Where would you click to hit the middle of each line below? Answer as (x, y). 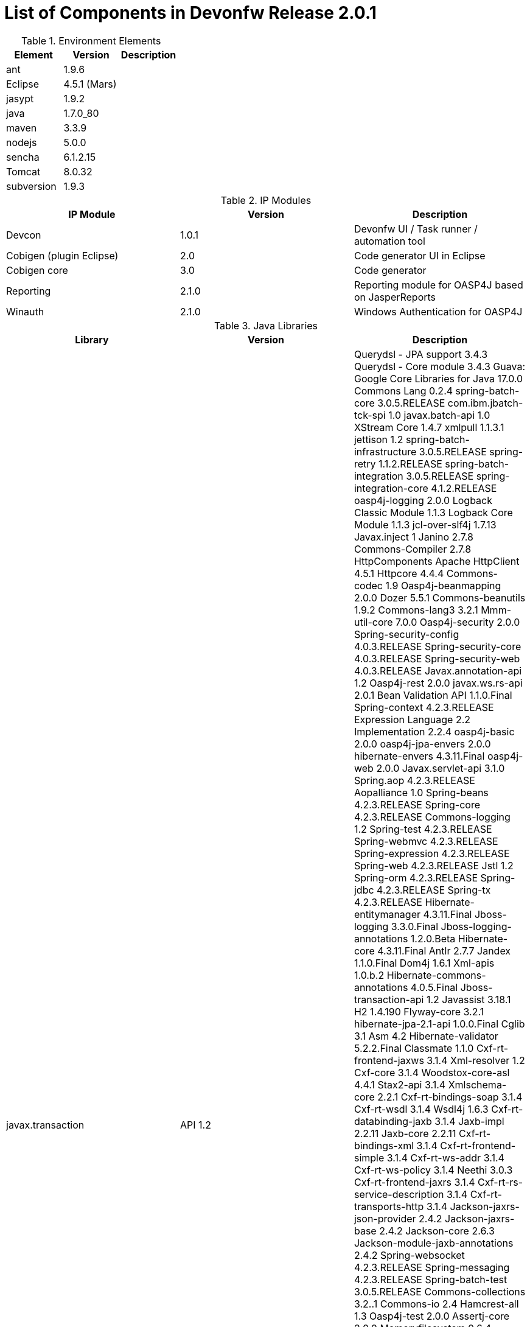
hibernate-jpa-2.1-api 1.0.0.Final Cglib (439, 1024)
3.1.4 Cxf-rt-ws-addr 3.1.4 (445, 1157)
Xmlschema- (477, 1084)
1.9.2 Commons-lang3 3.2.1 (416, 610)
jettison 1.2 (378, 439)
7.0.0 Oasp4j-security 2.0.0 (458, 622)
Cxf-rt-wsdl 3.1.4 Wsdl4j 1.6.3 (421, 1109)
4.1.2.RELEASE (464, 488)
